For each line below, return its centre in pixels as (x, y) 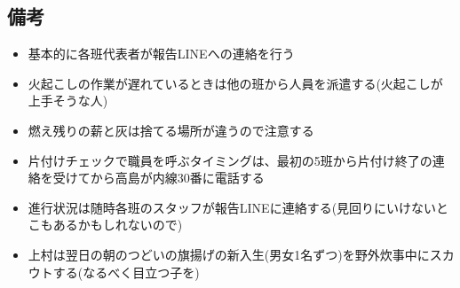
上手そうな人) (68, 101)
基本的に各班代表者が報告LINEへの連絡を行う (161, 54)
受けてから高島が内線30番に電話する (159, 178)
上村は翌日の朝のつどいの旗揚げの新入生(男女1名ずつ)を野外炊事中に (229, 254)
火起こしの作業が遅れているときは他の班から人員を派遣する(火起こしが (235, 83)
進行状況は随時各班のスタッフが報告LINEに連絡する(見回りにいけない (232, 207)
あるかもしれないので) (118, 225)
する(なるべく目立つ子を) (126, 272)
